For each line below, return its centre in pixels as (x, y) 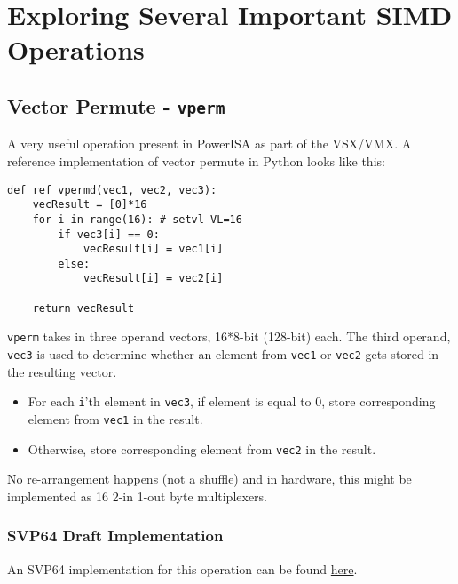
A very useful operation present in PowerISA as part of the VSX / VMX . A (209, 144)
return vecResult (83, 308)
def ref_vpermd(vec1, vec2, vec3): (112, 190)
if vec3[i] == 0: (109, 234)
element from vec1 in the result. (115, 419)
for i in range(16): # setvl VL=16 (137, 219)
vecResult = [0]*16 (90, 205)
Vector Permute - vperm (116, 105)
